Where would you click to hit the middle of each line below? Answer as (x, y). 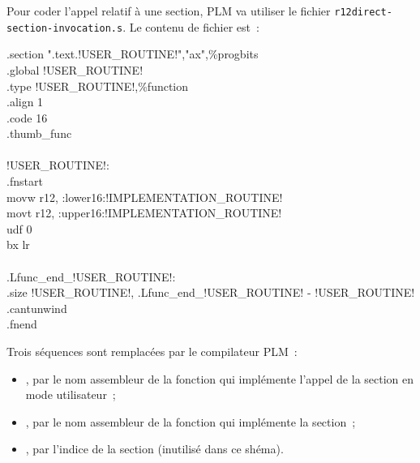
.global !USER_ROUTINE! (75, 69)
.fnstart (25, 181)
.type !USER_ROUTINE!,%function (98, 86)
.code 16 (27, 117)
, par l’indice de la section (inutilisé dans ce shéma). (154, 449)
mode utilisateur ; (71, 394)
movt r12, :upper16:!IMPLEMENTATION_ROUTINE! (144, 213)
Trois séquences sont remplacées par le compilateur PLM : (152, 351)
